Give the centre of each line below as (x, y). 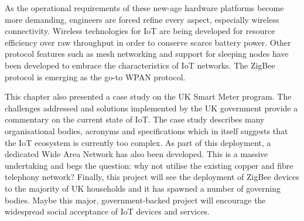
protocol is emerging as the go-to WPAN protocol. (95, 76)
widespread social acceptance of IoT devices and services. (107, 211)
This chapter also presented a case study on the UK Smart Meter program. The (148, 96)
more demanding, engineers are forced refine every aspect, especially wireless (142, 19)
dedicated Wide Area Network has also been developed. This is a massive (136, 154)
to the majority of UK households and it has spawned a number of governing (143, 188)
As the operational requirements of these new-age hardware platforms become (144, 8)
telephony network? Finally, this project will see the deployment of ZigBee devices (152, 177)
